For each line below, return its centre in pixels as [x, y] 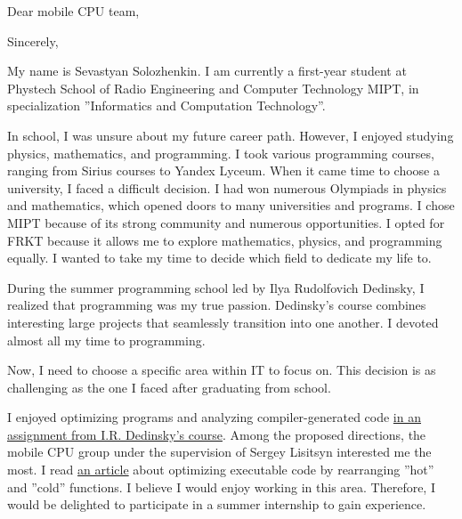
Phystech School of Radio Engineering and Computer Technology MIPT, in [213, 88]
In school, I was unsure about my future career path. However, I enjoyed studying [231, 135]
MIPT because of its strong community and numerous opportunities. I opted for [226, 222]
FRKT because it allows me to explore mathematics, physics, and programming [225, 240]
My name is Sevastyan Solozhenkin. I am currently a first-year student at [207, 71]
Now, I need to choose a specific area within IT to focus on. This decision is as [222, 370]
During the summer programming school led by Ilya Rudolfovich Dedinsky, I [216, 287]
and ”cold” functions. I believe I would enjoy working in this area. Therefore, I [221, 487]
